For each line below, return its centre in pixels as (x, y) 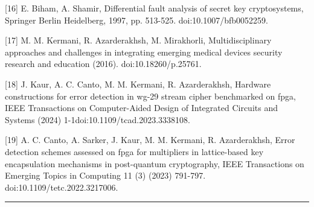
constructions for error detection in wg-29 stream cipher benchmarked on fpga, (150, 96)
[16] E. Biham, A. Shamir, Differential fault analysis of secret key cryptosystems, (154, 8)
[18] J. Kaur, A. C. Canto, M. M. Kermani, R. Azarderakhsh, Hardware (138, 84)
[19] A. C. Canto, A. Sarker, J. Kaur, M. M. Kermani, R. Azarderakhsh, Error (150, 140)
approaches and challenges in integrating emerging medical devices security (144, 52)
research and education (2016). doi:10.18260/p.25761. (103, 64)
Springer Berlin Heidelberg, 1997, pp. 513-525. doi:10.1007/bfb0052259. (136, 20)
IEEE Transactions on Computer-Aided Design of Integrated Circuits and (141, 108)
